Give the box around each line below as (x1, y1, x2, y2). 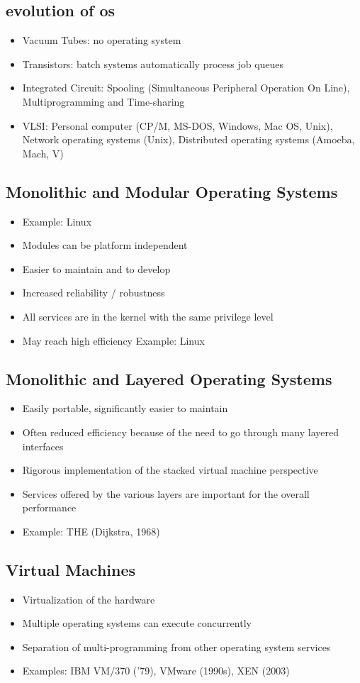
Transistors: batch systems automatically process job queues (22, 56, 284, 71)
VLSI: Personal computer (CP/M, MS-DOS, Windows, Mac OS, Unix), (22, 118, 333, 133)
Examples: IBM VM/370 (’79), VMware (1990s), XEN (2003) (22, 663, 290, 678)
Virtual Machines (6, 558, 136, 580)
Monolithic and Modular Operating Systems (6, 180, 338, 202)
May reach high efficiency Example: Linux (22, 333, 205, 348)
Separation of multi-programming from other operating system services (22, 639, 331, 654)
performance (22, 500, 77, 515)
